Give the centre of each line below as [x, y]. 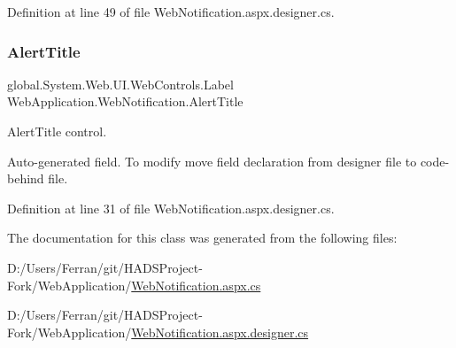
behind [26, 178]
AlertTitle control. [57, 131]
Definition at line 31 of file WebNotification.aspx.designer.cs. [171, 208]
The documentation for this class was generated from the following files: [202, 238]
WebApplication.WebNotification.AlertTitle [125, 101]
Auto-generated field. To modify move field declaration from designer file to [212, 161]
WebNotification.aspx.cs [196, 285]
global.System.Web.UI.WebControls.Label [120, 84]
